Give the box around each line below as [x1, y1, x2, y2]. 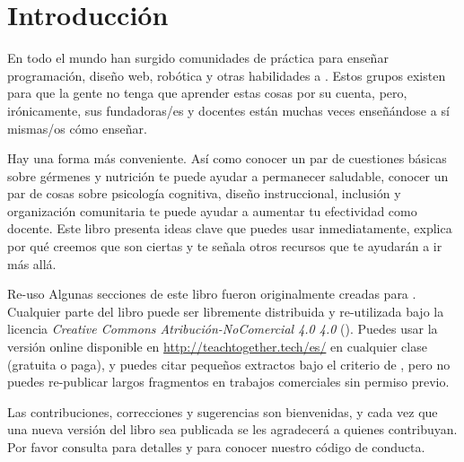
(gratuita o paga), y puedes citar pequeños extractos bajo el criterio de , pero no [7, 354, 451, 373]
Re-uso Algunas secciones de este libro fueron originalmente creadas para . [7, 284, 416, 303]
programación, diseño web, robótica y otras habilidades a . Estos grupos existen [7, 65, 446, 84]
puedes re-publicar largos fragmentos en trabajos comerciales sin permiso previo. [7, 372, 450, 391]
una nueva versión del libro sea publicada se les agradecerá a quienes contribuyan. [7, 420, 458, 439]
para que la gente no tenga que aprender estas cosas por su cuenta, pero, [7, 83, 407, 102]
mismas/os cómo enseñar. [7, 118, 147, 137]
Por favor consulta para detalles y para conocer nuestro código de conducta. [7, 438, 425, 456]
